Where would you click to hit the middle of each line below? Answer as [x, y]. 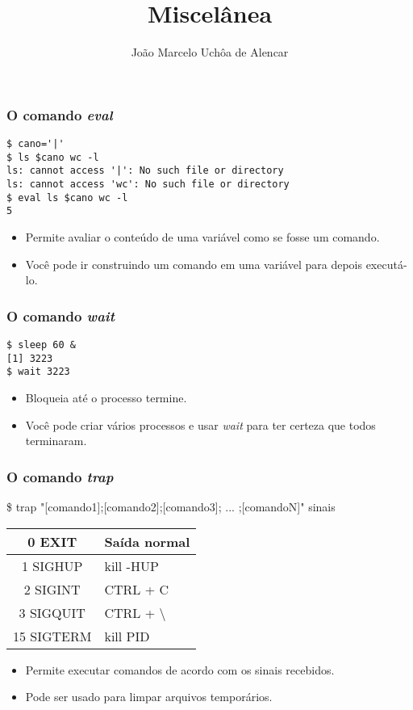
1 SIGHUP [52, 565]
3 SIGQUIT [52, 612]
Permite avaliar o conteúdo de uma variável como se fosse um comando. [202, 236]
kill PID [127, 636]
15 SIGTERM [52, 636]
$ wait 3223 [38, 372]
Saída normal [147, 541]
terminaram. [56, 441]
